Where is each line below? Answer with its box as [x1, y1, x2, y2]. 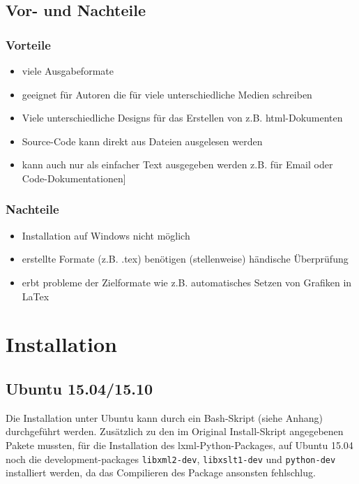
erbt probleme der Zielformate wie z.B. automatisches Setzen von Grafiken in [22, 274, 352, 289]
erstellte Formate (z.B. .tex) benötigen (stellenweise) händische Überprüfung [22, 251, 349, 266]
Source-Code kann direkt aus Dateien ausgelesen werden [22, 133, 263, 148]
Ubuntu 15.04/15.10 [6, 377, 153, 399]
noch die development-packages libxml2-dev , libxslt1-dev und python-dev [6, 451, 336, 466]
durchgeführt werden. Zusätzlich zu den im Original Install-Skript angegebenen [6, 424, 344, 439]
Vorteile [6, 36, 51, 53]
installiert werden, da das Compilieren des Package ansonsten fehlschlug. [6, 465, 316, 480]
